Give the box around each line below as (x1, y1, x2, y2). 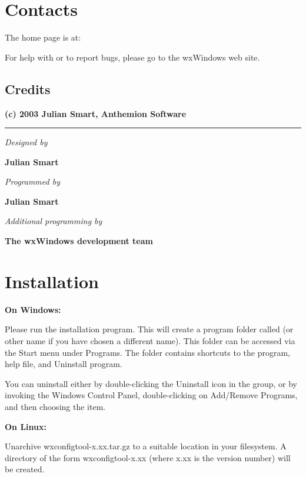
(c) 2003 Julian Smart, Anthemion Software (5, 107, 187, 119)
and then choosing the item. (5, 400, 106, 412)
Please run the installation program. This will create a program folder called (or (5, 323, 294, 335)
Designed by (5, 136, 48, 148)
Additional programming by (5, 215, 102, 227)
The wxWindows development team (5, 235, 153, 247)
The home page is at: (5, 31, 81, 44)
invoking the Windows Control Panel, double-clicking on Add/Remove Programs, (5, 389, 298, 401)
